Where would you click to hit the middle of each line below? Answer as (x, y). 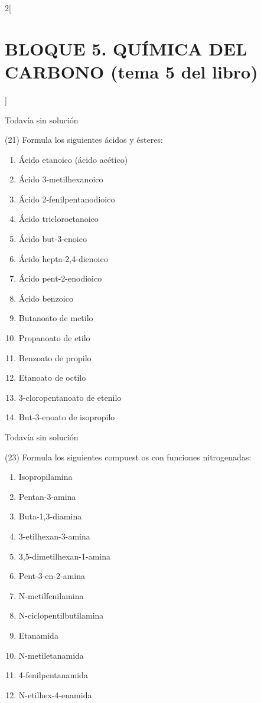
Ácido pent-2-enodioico (60, 278)
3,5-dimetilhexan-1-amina (64, 556)
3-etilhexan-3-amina (54, 536)
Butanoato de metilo (56, 318)
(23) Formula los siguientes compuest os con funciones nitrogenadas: (128, 457)
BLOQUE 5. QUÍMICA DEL (126, 48)
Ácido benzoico (46, 298)
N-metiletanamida (51, 655)
